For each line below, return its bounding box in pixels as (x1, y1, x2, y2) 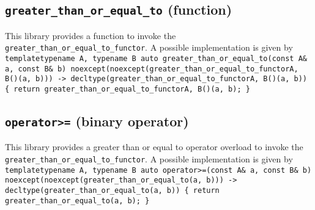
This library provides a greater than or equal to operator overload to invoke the (5, 140, 303, 153)
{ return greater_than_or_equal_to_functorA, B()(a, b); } (5, 85, 250, 93)
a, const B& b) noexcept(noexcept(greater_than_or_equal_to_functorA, (5, 64, 298, 73)
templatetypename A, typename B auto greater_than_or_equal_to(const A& (5, 54, 307, 63)
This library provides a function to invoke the (5, 29, 176, 42)
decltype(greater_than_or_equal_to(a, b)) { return (5, 186, 220, 195)
